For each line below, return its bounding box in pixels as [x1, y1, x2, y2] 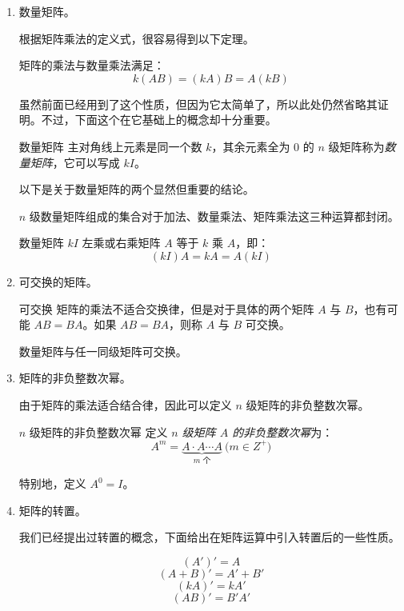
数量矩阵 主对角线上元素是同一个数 [18, 138, 202, 154]
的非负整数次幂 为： [232, 423, 334, 440]
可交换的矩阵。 [18, 273, 98, 290]
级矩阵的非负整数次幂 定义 [29, 423, 168, 440]
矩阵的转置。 [18, 501, 86, 518]
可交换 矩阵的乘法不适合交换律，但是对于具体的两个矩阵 [18, 300, 314, 317]
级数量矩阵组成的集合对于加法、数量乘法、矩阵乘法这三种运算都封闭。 [29, 207, 399, 224]
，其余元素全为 [211, 138, 290, 154]
